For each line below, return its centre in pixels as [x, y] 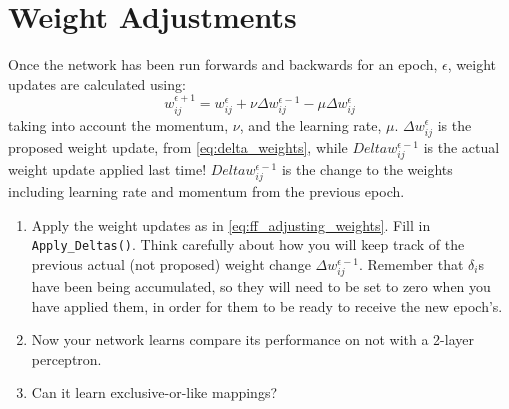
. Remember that [411, 263]
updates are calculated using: [97, 83]
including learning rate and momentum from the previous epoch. [206, 191]
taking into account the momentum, [118, 124]
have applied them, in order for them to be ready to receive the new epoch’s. [267, 305]
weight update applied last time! [107, 168]
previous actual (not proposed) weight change [171, 263]
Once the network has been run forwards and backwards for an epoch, [223, 64]
